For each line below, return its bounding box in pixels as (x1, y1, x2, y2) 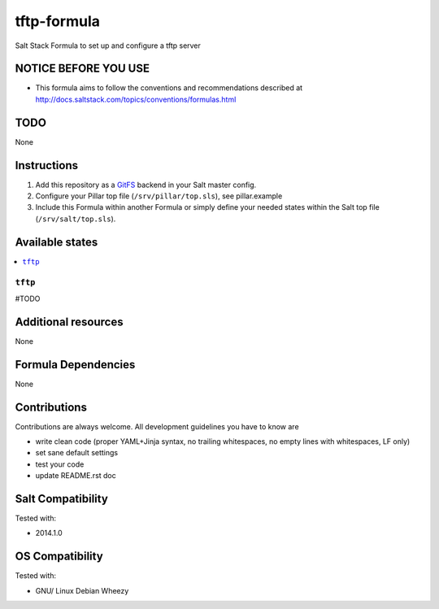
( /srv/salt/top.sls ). (35, 214, 116, 224)
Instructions (15, 159, 79, 172)
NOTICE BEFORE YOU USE (15, 62, 150, 76)
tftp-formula (15, 12, 101, 30)
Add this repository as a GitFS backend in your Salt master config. (35, 180, 257, 189)
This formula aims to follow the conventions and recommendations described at (35, 83, 303, 93)
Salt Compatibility (15, 492, 109, 506)
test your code (35, 459, 85, 469)
